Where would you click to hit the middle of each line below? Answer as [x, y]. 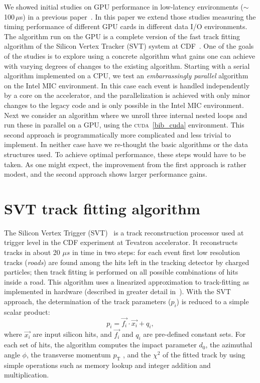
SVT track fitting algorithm [102, 208]
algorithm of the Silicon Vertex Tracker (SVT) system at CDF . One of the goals [129, 46]
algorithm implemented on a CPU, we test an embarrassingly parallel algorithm [126, 76]
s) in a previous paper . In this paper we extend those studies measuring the [138, 16]
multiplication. [27, 375]
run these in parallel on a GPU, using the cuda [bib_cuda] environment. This [124, 125]
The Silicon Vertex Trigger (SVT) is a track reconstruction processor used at [124, 232]
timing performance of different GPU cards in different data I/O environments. [126, 26]
